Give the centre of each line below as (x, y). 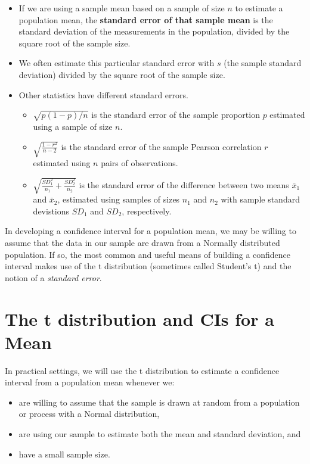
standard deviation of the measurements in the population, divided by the (154, 31)
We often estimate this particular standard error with (117, 63)
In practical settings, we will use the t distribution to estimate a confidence (142, 370)
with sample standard (260, 199)
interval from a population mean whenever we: (90, 382)
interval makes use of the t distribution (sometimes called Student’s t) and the (148, 266)
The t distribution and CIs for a (139, 318)
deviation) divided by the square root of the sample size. (122, 74)
